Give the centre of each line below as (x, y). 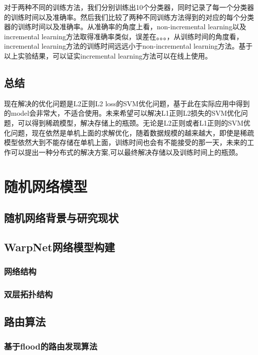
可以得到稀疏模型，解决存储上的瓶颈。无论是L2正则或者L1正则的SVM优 (134, 122)
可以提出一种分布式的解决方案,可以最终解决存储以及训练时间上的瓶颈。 (126, 152)
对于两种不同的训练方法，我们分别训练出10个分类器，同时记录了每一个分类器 (129, 7)
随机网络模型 (46, 186)
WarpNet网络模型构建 (60, 247)
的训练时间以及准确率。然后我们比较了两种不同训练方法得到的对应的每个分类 (129, 17)
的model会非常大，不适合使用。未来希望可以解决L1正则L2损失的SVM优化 (123, 113)
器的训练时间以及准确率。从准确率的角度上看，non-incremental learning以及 (125, 27)
